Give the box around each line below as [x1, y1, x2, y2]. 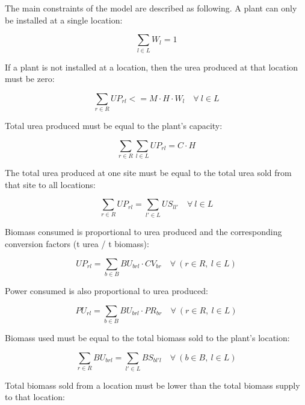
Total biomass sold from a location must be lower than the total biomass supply [5, 378, 300, 391]
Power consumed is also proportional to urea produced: [5, 284, 208, 297]
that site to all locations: [5, 178, 96, 190]
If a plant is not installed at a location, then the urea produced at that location [5, 60, 298, 73]
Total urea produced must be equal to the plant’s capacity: [5, 119, 223, 132]
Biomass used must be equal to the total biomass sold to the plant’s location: [5, 331, 290, 344]
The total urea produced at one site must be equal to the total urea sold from [5, 166, 292, 178]
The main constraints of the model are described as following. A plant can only [5, 2, 297, 14]
